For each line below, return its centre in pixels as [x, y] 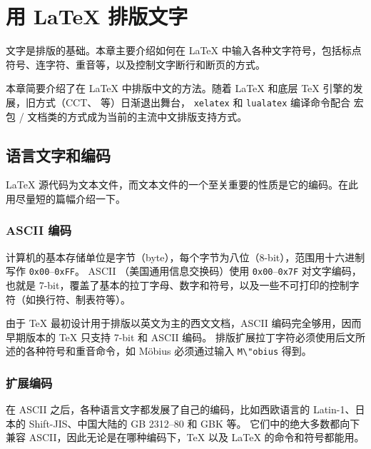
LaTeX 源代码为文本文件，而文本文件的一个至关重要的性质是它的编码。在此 [182, 185]
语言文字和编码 [58, 155]
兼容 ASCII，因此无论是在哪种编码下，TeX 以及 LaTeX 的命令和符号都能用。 [185, 437]
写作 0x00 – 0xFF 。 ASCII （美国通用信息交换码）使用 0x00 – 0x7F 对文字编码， [184, 271]
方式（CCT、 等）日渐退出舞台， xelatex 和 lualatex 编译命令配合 [193, 102]
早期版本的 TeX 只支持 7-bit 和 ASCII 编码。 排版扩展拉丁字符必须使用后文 [181, 337]
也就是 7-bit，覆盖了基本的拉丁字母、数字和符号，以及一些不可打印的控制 [178, 285]
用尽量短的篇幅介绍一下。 [66, 198]
